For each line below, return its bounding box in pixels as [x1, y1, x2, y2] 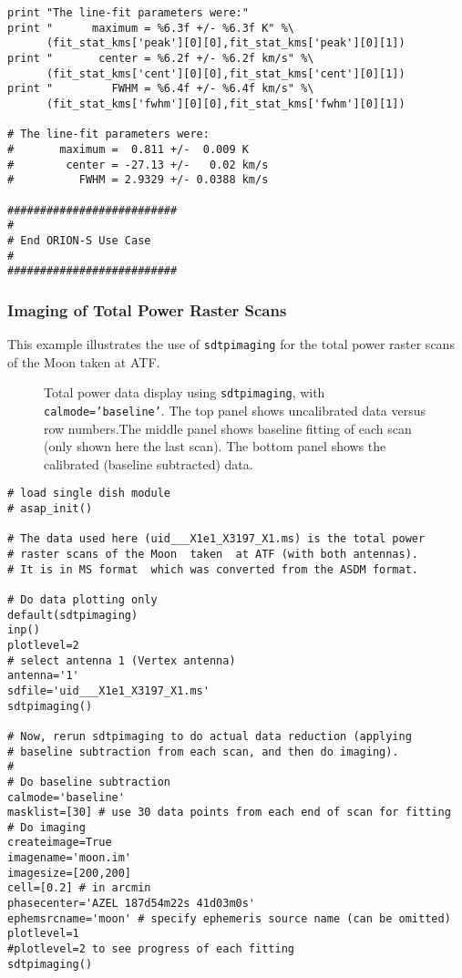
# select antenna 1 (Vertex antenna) [7, 654, 236, 667]
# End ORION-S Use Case [7, 233, 151, 247]
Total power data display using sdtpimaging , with [44, 383, 325, 402]
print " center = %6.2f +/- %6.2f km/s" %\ [7, 51, 314, 65]
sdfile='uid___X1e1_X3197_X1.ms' [7, 684, 210, 697]
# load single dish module [7, 487, 170, 500]
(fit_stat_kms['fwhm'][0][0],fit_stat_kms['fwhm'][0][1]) [46, 97, 406, 110]
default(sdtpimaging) [7, 608, 139, 622]
